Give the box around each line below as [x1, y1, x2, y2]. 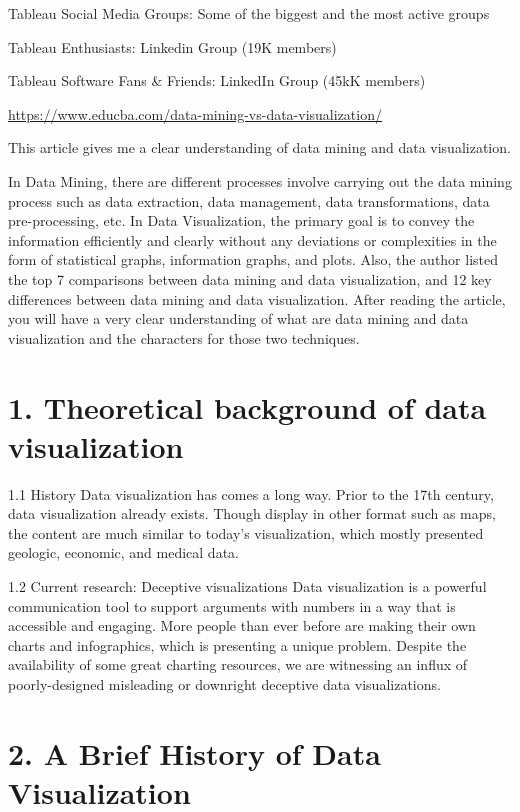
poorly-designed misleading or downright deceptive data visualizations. [8, 673, 441, 694]
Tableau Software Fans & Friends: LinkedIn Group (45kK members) [8, 70, 426, 91]
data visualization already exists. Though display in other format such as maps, [8, 503, 496, 524]
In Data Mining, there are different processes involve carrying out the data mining [8, 170, 512, 191]
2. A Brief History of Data [8, 732, 381, 773]
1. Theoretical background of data [8, 386, 487, 427]
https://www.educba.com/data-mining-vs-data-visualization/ [8, 103, 382, 124]
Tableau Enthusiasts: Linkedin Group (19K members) [8, 36, 337, 57]
